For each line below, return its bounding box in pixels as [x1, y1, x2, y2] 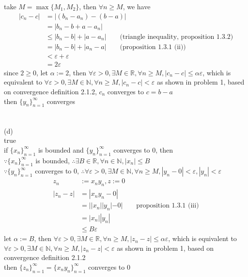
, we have [123, 1, 151, 11]
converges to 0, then [113, 144, 173, 155]
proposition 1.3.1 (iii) [136, 202, 199, 209]
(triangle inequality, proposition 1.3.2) [120, 33, 233, 40]
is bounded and [38, 144, 84, 155]
